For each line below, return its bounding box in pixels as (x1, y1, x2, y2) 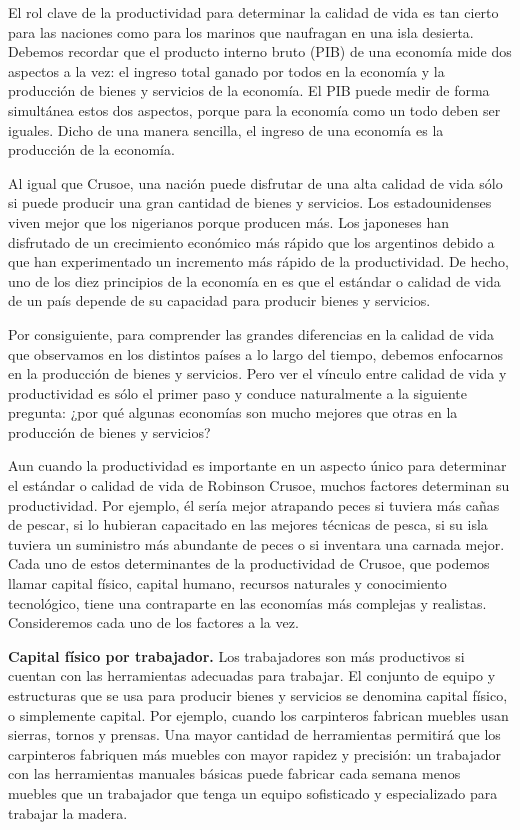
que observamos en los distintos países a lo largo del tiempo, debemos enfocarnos (8, 343, 504, 364)
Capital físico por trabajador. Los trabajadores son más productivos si (8, 645, 465, 666)
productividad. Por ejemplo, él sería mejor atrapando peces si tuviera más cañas (8, 494, 500, 515)
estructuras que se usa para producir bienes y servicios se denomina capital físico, (8, 685, 508, 705)
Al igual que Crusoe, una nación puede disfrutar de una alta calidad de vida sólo (8, 172, 503, 193)
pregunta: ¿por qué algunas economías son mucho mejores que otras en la (8, 402, 458, 423)
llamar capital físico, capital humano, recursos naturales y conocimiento (8, 573, 447, 594)
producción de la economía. (8, 139, 175, 160)
